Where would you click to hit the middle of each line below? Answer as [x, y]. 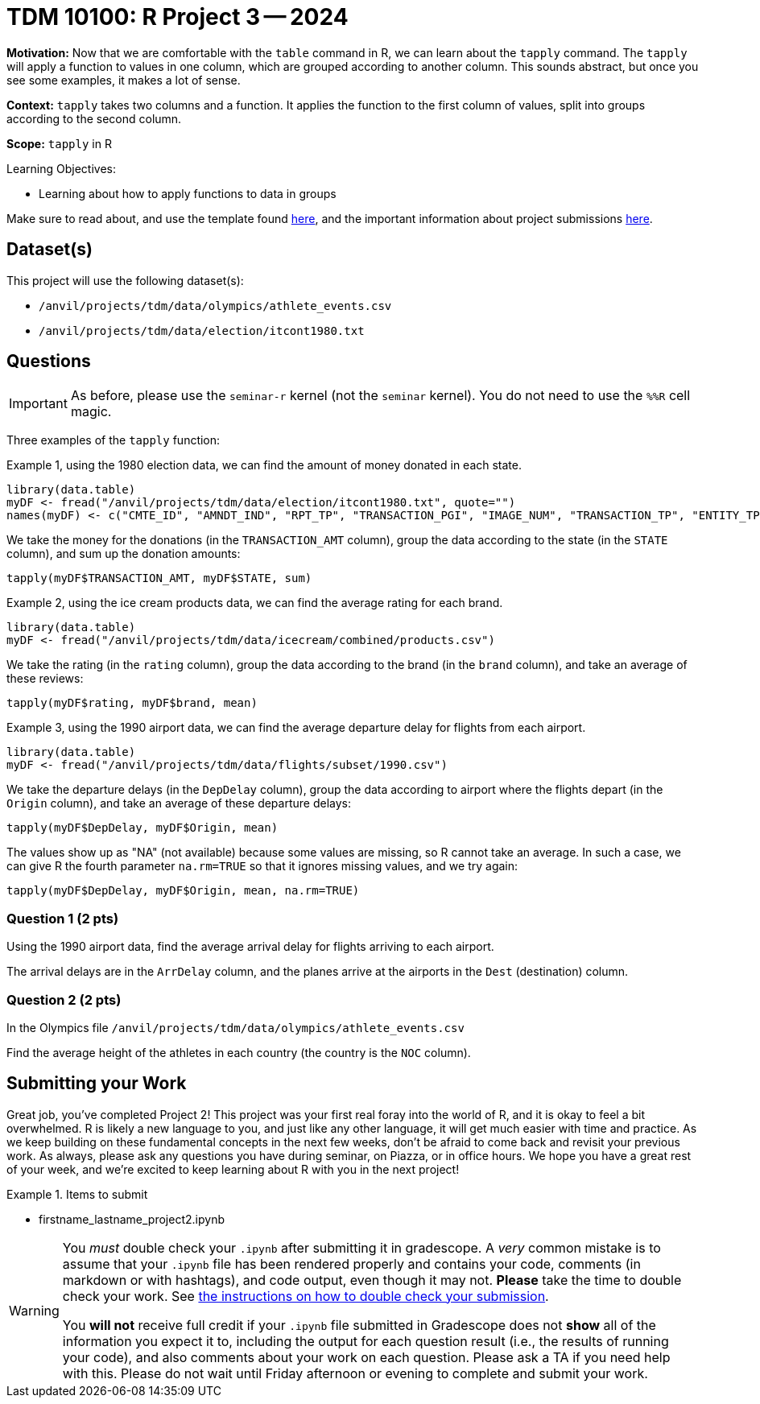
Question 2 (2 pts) [64, 999]
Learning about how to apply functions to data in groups [188, 193]
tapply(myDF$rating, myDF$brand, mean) [132, 703]
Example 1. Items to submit [77, 1194]
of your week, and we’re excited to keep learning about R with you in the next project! [233, 1169]
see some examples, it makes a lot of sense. [124, 80]
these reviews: [45, 679]
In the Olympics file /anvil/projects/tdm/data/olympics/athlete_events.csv [235, 1027]
